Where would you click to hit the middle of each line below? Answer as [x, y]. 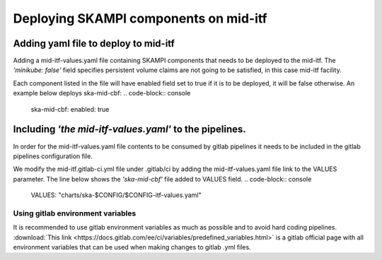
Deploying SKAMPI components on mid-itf [140, 18]
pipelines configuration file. [53, 156]
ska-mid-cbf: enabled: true [70, 109]
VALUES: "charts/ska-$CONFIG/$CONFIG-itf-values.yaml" [116, 195]
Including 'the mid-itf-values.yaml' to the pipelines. [130, 130]
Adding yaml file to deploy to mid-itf [94, 43]
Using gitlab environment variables [75, 213]
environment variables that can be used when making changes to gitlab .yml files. [132, 247]
